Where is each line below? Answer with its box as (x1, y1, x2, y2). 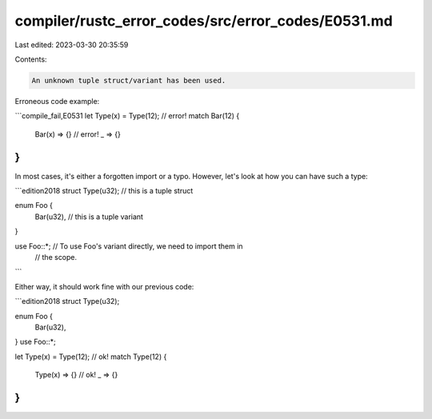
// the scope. (34, 252, 78, 261)
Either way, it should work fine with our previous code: (14, 281, 194, 291)
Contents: (14, 54, 47, 64)
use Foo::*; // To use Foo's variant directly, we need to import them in (14, 241, 243, 251)
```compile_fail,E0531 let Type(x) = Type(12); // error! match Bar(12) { (14, 111, 240, 121)
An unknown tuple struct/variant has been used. (31, 76, 226, 85)
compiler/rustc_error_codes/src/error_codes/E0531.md (14, 12, 394, 30)
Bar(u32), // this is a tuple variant (34, 212, 144, 221)
